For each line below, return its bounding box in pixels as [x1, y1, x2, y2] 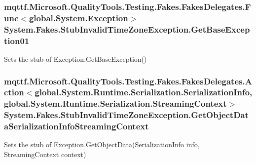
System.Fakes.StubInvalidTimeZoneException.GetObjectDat [4, 109, 249, 121]
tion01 [4, 34, 30, 46]
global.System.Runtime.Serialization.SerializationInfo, [35, 86, 253, 98]
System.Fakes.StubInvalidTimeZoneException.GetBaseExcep [4, 23, 250, 35]
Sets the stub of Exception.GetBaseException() [4, 53, 147, 64]
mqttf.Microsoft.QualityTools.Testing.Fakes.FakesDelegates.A [4, 75, 252, 87]
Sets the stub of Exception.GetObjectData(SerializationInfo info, [4, 139, 200, 150]
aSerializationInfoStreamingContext [4, 120, 149, 132]
